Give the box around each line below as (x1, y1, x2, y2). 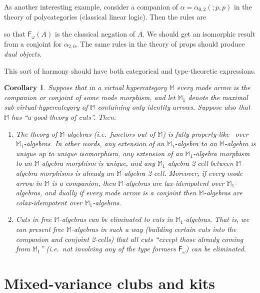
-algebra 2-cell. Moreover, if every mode (121, 168, 243, 178)
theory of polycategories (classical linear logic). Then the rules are (4, 12, 206, 22)
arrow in (15, 177, 42, 188)
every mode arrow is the (176, 82, 250, 93)
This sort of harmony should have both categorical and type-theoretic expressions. (4, 65, 256, 76)
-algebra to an (174, 138, 217, 149)
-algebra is (224, 138, 256, 149)
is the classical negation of (55, 29, 135, 39)
